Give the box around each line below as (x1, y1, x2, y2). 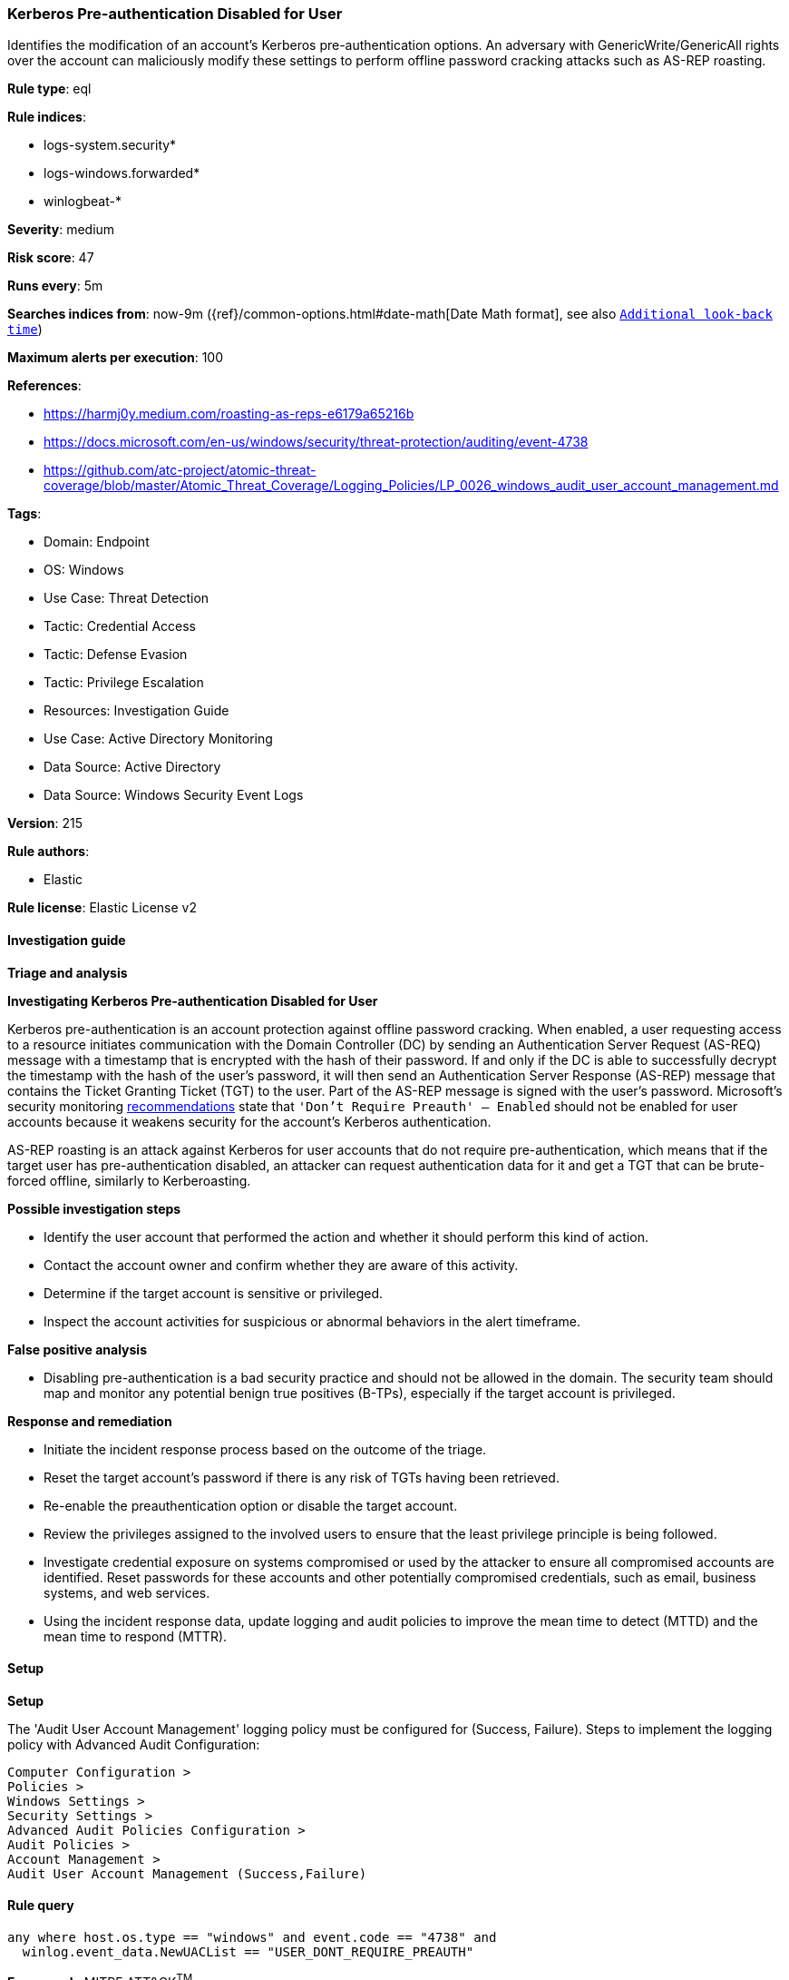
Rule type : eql (7, 81, 92, 97)
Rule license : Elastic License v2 (7, 900, 197, 916)
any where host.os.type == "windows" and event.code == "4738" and (7, 1930, 497, 1946)
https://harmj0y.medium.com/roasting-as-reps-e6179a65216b (44, 406, 414, 422)
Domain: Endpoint (44, 534, 150, 550)
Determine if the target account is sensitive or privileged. (44, 1285, 384, 1301)
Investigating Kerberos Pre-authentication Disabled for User (7, 992, 378, 1009)
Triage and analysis (7, 964, 128, 980)
